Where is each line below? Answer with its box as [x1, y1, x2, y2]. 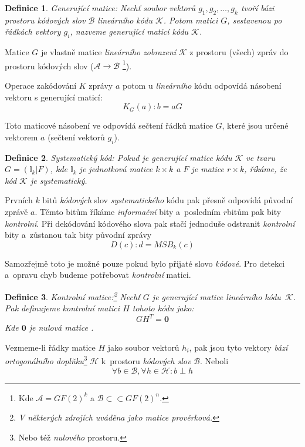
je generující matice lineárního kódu [152, 290, 281, 303]
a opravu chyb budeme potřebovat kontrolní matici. [5, 268, 191, 281]
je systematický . [30, 174, 87, 186]
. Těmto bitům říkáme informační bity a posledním [35, 205, 221, 217]
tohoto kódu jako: [132, 302, 194, 314]
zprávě [5, 205, 28, 217]
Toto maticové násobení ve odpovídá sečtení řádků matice [5, 119, 213, 132]
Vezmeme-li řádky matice [5, 341, 96, 353]
